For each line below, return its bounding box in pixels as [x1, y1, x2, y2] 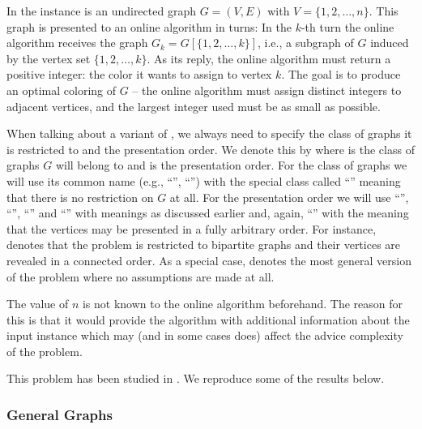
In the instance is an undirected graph [6, 2, 196, 19]
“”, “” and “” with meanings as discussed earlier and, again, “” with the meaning [6, 204, 409, 221]
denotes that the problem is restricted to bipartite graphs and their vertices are [6, 236, 401, 253]
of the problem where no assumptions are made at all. [6, 268, 275, 285]
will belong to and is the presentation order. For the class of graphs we [55, 157, 407, 174]
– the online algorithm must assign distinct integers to [132, 81, 402, 98]
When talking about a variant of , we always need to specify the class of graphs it [6, 125, 412, 142]
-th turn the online [301, 18, 394, 35]
